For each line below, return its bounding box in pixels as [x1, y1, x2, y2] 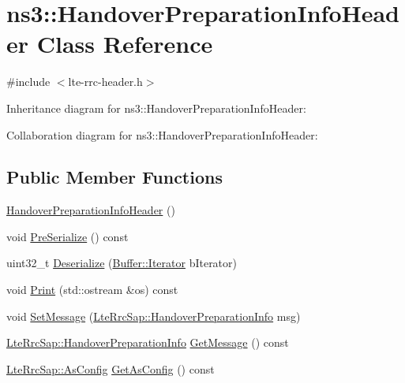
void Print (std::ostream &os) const [6, 281, 178, 298]
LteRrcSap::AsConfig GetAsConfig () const [6, 360, 215, 377]
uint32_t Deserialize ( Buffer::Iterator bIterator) [6, 255, 237, 271]
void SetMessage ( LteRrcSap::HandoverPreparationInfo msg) [6, 307, 301, 324]
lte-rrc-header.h [68, 73, 143, 90]
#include [6, 73, 51, 90]
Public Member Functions [6, 165, 223, 189]
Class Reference [36, 28, 213, 60]
